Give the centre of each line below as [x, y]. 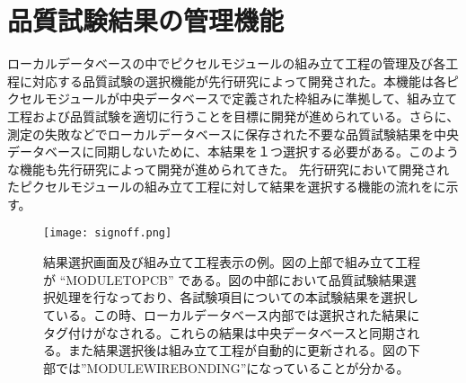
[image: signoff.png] [108, 233]
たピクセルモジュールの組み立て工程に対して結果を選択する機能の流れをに [227, 187]
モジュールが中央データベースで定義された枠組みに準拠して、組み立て [251, 98]
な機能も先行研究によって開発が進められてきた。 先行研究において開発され [229, 169]
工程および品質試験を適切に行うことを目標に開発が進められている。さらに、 [233, 116]
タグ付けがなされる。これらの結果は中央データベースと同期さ [225, 332]
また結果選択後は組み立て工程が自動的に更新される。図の [237, 350]
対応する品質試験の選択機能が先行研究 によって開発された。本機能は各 [239, 80]
